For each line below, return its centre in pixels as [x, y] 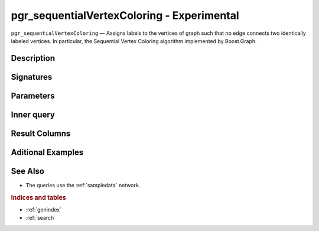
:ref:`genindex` [44, 209]
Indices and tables [38, 197]
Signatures [32, 77]
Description [33, 58]
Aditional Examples [47, 152]
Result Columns [41, 133]
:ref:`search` [41, 218]
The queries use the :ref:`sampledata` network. [83, 185]
